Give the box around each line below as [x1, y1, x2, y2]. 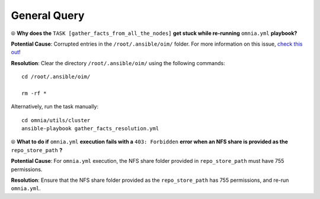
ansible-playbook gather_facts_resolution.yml [21, 125, 159, 132]
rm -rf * [21, 89, 47, 97]
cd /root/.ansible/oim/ [21, 73, 91, 80]
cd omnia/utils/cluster [21, 117, 91, 124]
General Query [11, 9, 85, 22]
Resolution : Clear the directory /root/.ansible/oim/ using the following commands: [11, 59, 225, 66]
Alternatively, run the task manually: [11, 103, 99, 110]
